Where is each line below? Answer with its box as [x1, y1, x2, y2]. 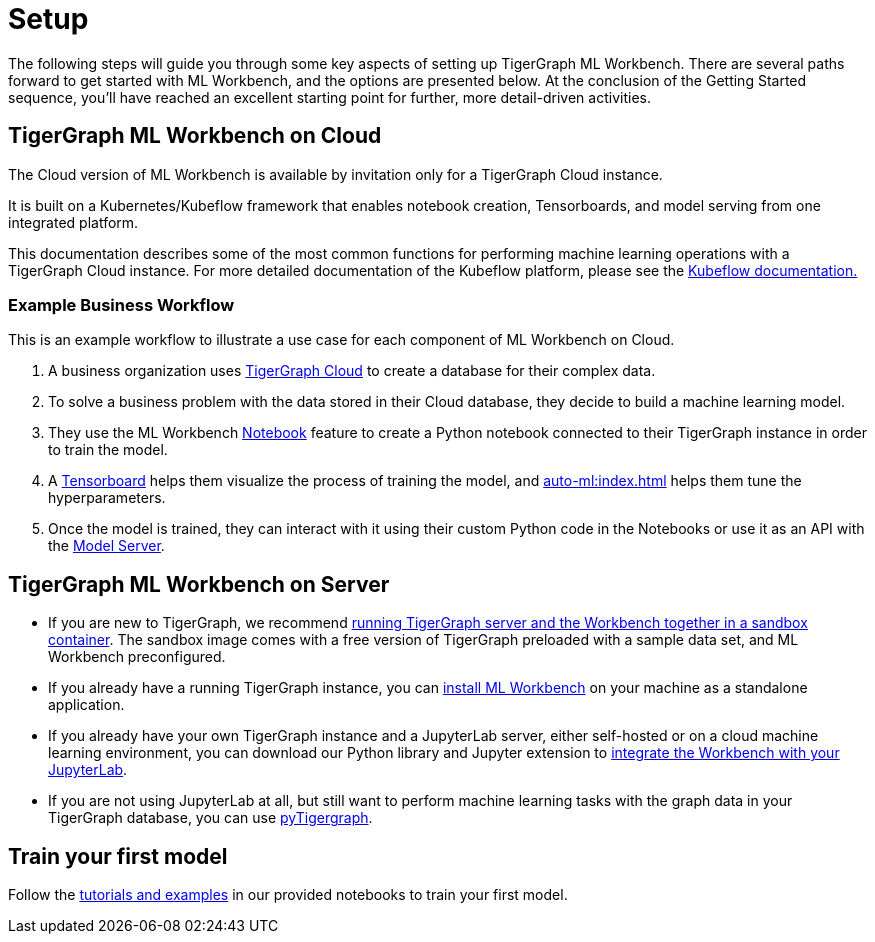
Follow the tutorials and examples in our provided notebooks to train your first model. [8, 886, 568, 904]
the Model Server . [48, 537, 165, 555]
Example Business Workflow [8, 294, 235, 315]
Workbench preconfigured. [48, 648, 226, 666]
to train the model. [48, 441, 168, 459]
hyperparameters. [48, 489, 166, 507]
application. [48, 696, 125, 714]
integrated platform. [8, 213, 139, 231]
